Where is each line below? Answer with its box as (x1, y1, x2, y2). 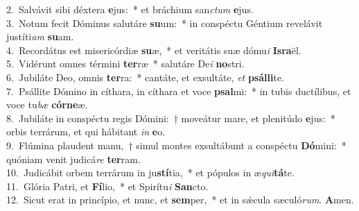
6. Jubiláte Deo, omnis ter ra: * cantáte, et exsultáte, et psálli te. (6, 69, 285, 84)
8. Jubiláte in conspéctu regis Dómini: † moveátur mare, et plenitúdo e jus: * (6, 110, 335, 125)
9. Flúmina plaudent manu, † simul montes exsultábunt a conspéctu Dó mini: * (6, 137, 347, 152)
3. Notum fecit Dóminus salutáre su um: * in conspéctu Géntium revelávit (6, 15, 323, 30)
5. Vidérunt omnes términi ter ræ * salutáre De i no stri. (6, 56, 245, 71)
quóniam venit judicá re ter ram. (6, 151, 141, 166)
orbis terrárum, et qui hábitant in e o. (6, 124, 166, 139)
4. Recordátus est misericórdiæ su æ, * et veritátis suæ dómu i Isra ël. (6, 42, 301, 57)
